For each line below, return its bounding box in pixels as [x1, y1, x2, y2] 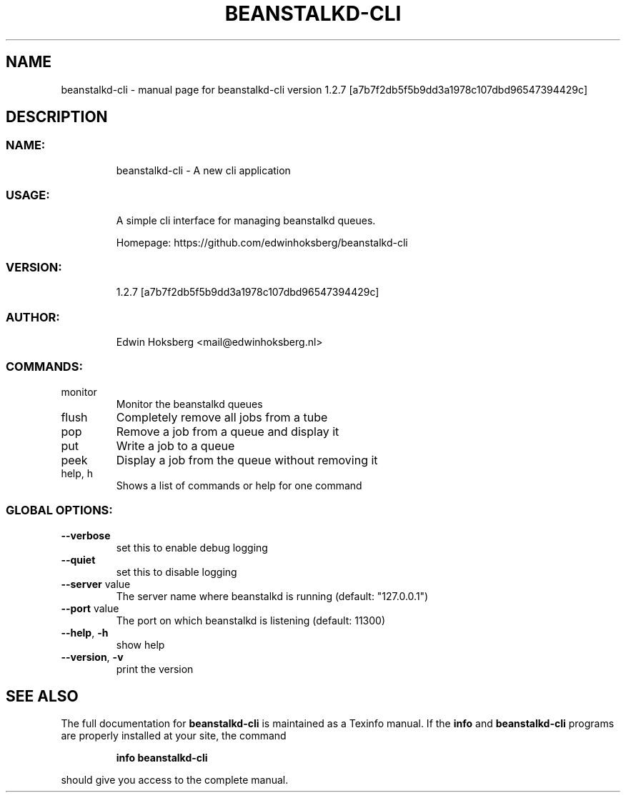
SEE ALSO [6, 687, 79, 705]
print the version [116, 662, 194, 675]
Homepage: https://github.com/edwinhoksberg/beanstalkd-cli [116, 236, 408, 249]
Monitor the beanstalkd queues [116, 397, 263, 410]
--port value [61, 602, 119, 614]
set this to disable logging [116, 565, 237, 578]
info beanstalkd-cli [116, 752, 208, 764]
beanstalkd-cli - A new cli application [116, 164, 291, 176]
